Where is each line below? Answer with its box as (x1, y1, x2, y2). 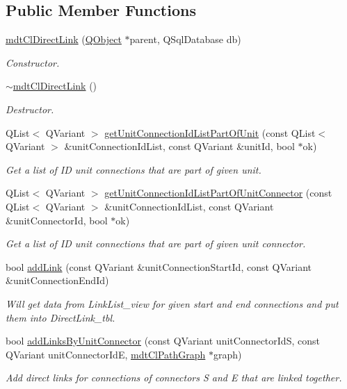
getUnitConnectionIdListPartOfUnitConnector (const (104, 185, 332, 200)
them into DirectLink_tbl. (6, 310, 115, 324)
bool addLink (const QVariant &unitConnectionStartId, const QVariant (6, 259, 312, 274)
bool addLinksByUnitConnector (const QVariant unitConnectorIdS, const (6, 333, 320, 348)
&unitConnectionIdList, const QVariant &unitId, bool (64, 139, 295, 154)
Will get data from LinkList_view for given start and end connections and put (6, 296, 339, 311)
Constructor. (6, 55, 60, 69)
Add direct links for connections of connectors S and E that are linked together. (6, 370, 342, 385)
